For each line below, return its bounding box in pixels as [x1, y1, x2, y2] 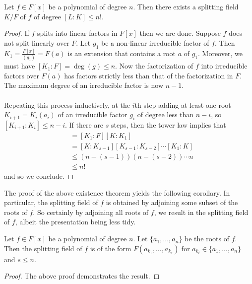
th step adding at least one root [134, 99, 231, 110]
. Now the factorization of [115, 61, 193, 71]
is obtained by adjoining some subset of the [106, 197, 238, 208]
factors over [4, 70, 39, 80]
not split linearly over [4, 37, 69, 48]
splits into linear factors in [37, 28, 118, 38]
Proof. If [4, 28, 29, 38]
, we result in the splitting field [154, 207, 249, 217]
